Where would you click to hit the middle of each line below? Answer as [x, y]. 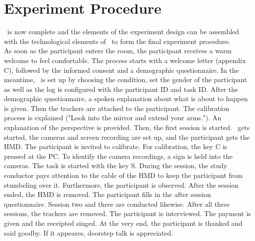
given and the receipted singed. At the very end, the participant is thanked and [123, 223]
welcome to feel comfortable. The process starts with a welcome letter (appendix [125, 60]
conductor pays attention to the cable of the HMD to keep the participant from [123, 175]
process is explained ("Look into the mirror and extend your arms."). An [113, 118]
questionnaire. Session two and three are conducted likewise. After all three [117, 204]
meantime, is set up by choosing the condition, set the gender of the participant [126, 79]
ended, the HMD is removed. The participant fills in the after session [108, 194]
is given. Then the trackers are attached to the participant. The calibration [117, 108]
